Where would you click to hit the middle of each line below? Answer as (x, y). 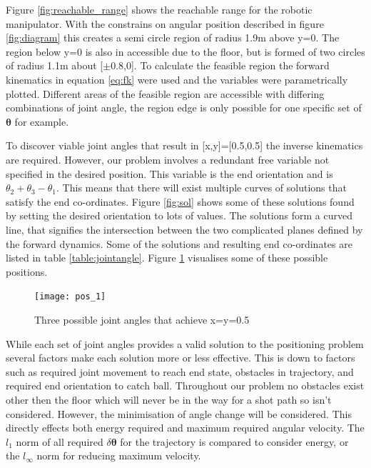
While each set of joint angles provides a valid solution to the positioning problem (185, 343)
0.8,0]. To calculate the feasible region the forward (220, 65)
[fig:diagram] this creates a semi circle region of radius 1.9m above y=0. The (173, 38)
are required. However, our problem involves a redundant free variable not (168, 159)
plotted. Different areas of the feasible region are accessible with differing (165, 93)
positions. (27, 271)
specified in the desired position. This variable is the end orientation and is (169, 173)
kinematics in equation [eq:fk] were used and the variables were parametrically (177, 79)
